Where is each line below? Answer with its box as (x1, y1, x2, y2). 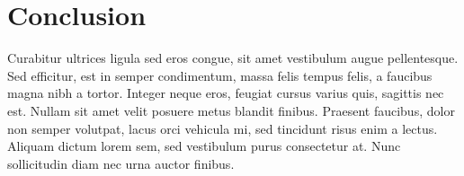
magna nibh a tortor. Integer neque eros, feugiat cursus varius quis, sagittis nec (7, 84, 444, 102)
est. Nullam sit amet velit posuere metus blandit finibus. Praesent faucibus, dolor (7, 101, 455, 119)
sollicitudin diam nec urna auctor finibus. (7, 154, 235, 172)
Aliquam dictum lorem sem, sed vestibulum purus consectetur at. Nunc (7, 136, 401, 155)
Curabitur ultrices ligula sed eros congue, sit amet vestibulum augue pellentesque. (7, 48, 459, 67)
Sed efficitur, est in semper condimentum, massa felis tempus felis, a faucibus (7, 66, 433, 84)
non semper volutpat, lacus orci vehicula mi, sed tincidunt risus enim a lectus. (7, 119, 438, 137)
